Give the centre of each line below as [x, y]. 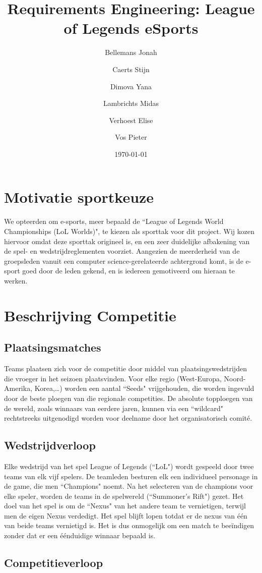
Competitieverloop [54, 563]
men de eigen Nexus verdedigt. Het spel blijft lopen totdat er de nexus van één [126, 515]
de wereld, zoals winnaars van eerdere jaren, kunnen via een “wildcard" [114, 408]
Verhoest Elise [131, 120]
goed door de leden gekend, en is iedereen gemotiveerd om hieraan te [129, 271]
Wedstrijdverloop [50, 445]
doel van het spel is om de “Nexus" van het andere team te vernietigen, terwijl [125, 506]
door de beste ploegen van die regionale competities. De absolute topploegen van [128, 398]
